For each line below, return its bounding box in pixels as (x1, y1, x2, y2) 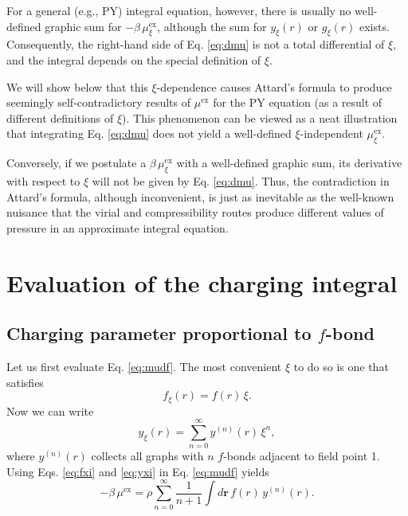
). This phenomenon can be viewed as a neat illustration (122, 109, 398, 126)
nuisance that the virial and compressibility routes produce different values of (6, 204, 384, 221)
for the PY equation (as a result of (213, 94, 382, 111)
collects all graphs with (91, 448, 204, 464)
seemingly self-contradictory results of (6, 94, 191, 111)
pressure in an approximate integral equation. (6, 219, 229, 236)
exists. (359, 18, 390, 34)
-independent (300, 125, 363, 142)
